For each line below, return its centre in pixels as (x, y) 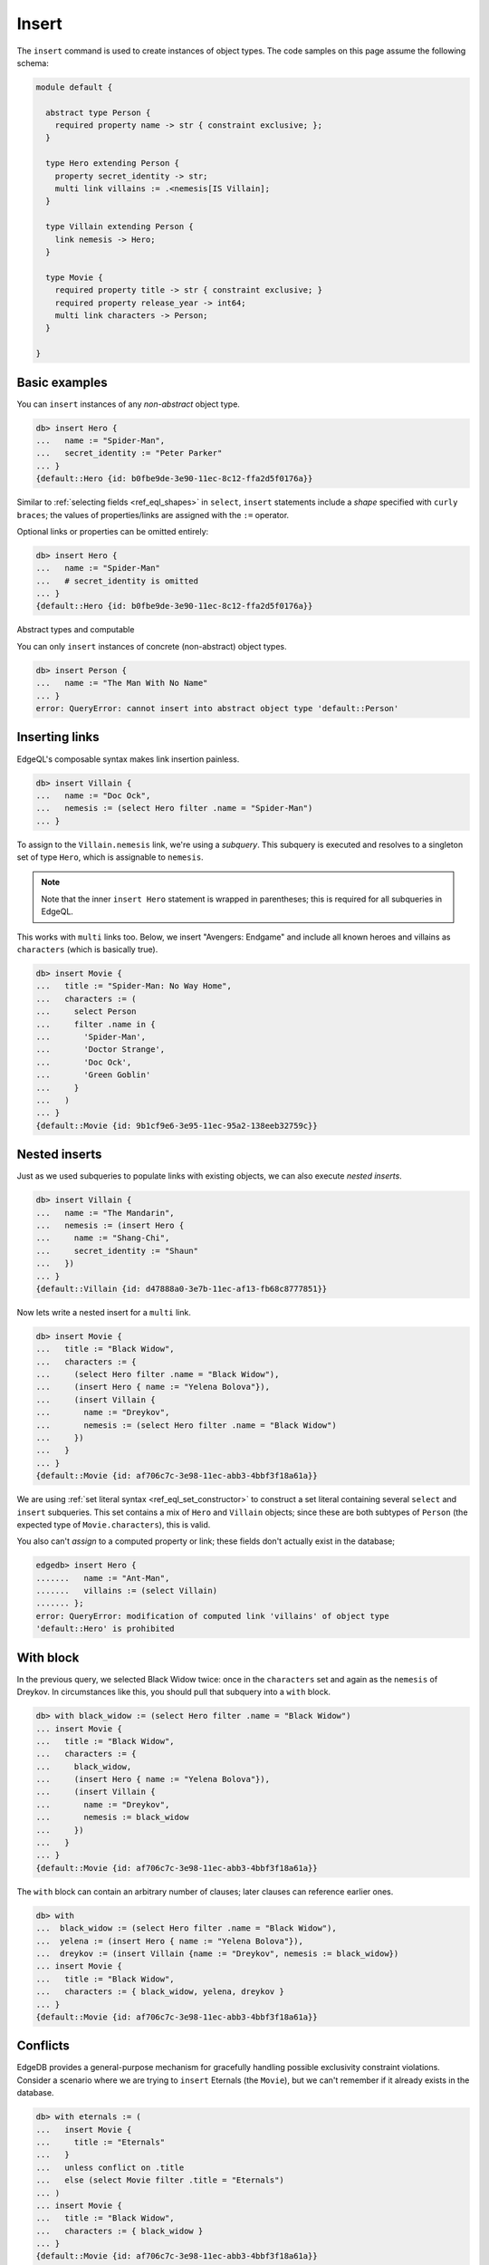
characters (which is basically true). (87, 949)
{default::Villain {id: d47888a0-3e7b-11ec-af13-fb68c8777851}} (182, 1288)
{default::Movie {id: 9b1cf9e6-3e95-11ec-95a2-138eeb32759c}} (177, 1125)
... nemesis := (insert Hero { (110, 1225)
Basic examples (62, 382)
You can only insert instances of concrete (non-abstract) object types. (152, 646)
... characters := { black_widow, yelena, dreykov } (160, 1992)
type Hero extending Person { (113, 164)
